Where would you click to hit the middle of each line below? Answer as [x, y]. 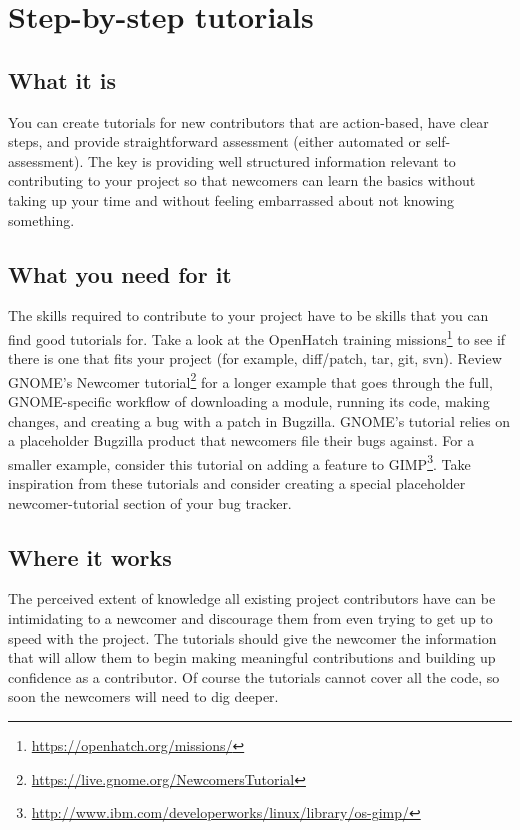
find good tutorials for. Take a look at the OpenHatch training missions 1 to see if [257, 337]
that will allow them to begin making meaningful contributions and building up [252, 657]
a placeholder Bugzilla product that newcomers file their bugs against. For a [241, 440]
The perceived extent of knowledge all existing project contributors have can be [252, 598]
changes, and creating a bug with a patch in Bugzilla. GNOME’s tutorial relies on [259, 420]
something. [41, 219]
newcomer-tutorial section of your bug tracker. [150, 502]
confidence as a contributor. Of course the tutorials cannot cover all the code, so [254, 676]
